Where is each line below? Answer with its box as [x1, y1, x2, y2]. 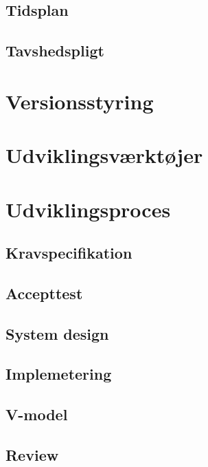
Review [5, 444, 59, 465]
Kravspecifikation [5, 242, 132, 263]
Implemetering [5, 363, 112, 384]
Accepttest [5, 282, 83, 303]
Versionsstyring [5, 87, 154, 115]
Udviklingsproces [5, 195, 171, 223]
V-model [5, 404, 68, 425]
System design [5, 323, 109, 344]
